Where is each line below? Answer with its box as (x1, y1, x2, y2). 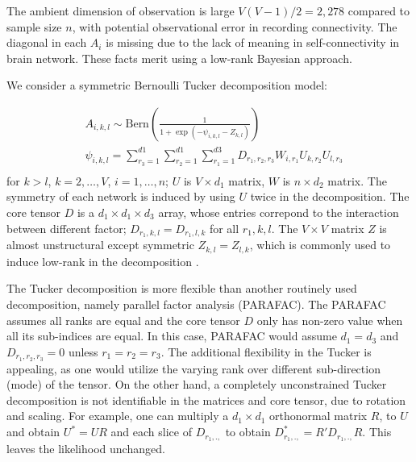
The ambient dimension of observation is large (6, 2, 235, 19)
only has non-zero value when (256, 311, 403, 328)
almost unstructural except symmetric (6, 236, 194, 253)
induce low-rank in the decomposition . (6, 252, 199, 269)
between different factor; (6, 219, 127, 236)
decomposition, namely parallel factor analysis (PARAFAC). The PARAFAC (6, 296, 386, 313)
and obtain (6, 423, 60, 440)
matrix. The (327, 172, 387, 189)
